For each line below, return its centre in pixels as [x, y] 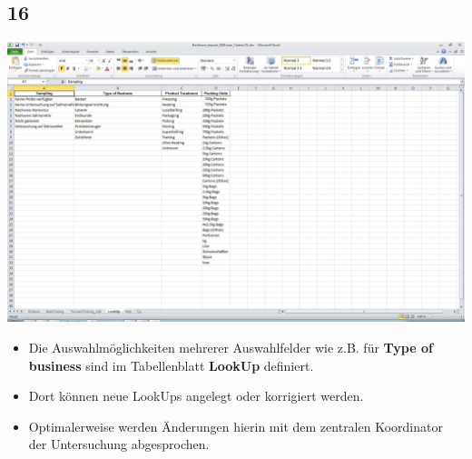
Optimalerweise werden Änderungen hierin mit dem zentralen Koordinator [236, 426]
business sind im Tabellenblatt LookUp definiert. [171, 365]
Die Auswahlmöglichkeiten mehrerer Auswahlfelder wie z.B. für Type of [231, 347]
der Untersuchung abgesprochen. [119, 444]
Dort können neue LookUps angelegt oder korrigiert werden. [196, 396]
